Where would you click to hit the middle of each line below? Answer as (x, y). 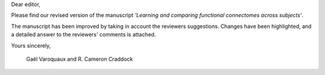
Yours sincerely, (31, 45)
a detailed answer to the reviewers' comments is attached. (84, 35)
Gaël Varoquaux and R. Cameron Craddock (79, 59)
